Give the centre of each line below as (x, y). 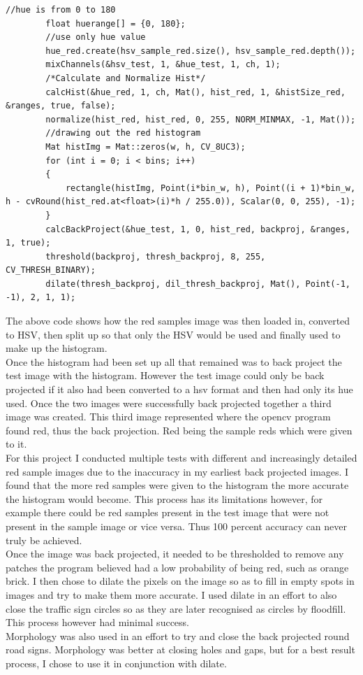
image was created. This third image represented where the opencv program (168, 417)
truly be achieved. (44, 540)
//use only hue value (96, 37)
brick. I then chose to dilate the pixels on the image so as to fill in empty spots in (180, 581)
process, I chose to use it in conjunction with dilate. (116, 663)
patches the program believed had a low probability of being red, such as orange (177, 567)
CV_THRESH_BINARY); (51, 270)
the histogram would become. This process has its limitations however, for (164, 498)
